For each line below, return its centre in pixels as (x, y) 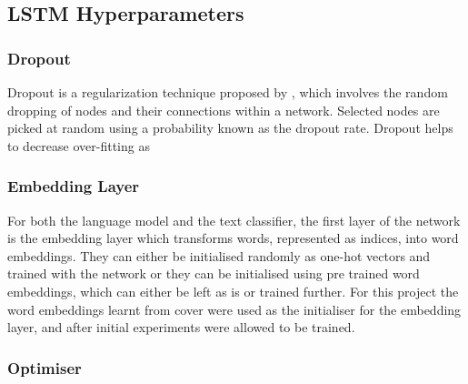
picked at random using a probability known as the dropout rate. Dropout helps (230, 128)
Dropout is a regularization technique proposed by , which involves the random (228, 92)
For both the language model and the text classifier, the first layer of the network (234, 220)
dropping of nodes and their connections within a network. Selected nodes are (224, 110)
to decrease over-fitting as (79, 145)
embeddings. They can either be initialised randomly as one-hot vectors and (219, 255)
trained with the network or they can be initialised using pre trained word (214, 273)
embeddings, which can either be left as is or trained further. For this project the (233, 291)
